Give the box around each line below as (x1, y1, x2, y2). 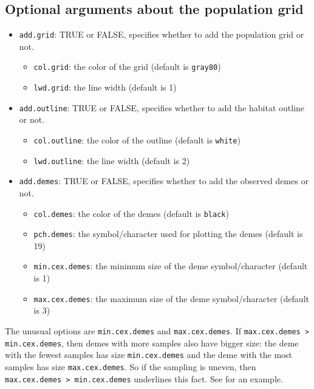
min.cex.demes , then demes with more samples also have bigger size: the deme (5, 336, 299, 349)
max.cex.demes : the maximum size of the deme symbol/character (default (33, 292, 309, 305)
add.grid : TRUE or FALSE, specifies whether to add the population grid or (19, 28, 304, 41)
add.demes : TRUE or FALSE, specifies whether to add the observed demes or (19, 174, 309, 187)
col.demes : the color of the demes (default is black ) (33, 207, 229, 219)
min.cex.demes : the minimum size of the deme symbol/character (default (33, 260, 308, 272)
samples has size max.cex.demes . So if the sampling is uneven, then (5, 360, 256, 373)
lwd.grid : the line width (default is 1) (33, 81, 177, 94)
